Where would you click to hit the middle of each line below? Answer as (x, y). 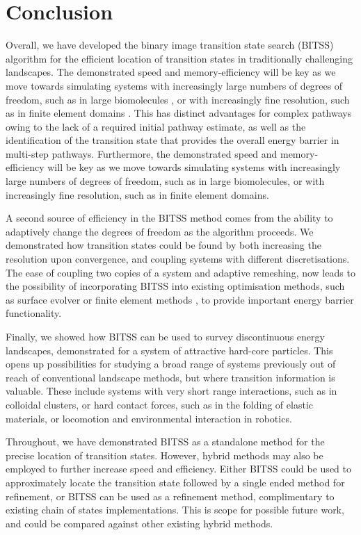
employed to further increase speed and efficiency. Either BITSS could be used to (178, 469)
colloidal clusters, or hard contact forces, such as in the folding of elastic (159, 404)
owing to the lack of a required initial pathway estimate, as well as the (156, 126)
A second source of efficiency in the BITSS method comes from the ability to (169, 218)
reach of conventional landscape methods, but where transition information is (170, 377)
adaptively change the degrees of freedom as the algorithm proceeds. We (160, 231)
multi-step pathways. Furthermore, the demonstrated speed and (142, 153)
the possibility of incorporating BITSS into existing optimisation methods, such (175, 286)
